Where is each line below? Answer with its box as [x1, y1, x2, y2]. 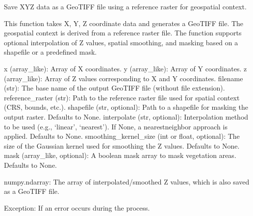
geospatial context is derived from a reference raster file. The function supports [4, 28, 242, 38]
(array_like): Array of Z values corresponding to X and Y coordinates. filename [4, 73, 243, 83]
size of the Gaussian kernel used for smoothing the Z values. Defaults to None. [4, 140, 240, 151]
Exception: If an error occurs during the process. [4, 202, 150, 213]
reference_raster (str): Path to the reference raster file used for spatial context [4, 92, 240, 102]
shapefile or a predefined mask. [4, 47, 97, 57]
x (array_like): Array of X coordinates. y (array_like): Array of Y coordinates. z [4, 63, 247, 73]
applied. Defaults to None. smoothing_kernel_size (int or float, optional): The [4, 131, 240, 141]
